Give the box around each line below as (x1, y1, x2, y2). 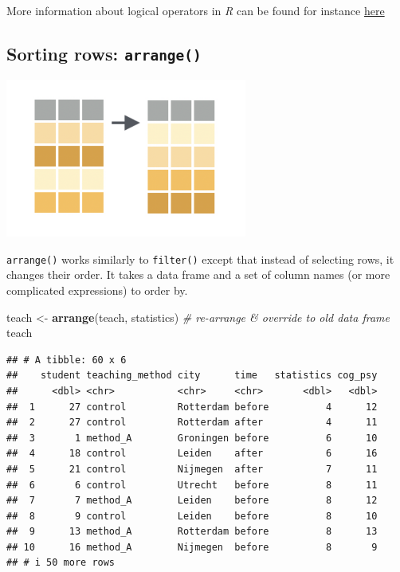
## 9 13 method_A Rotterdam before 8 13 (6, 526, 378, 538)
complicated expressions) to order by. (6, 281, 188, 298)
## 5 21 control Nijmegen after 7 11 (6, 463, 378, 475)
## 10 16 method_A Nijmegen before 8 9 (6, 541, 378, 553)
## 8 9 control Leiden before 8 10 (6, 510, 378, 522)
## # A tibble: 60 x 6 (6, 354, 127, 366)
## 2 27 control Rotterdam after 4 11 (6, 417, 378, 429)
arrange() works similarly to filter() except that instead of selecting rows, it (6, 250, 394, 267)
